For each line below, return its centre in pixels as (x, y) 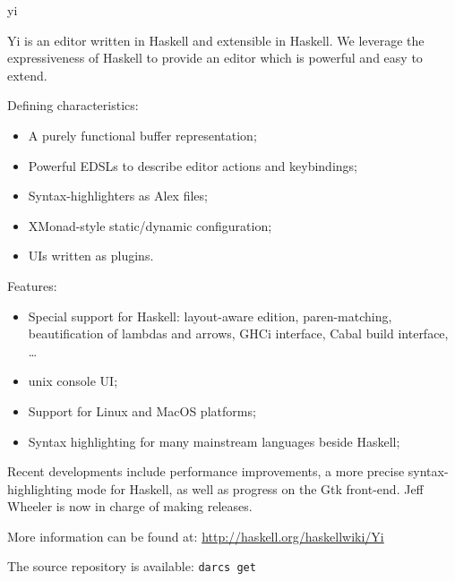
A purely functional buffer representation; (142, 135)
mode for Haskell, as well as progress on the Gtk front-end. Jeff (250, 488)
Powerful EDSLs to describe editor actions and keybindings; (193, 165)
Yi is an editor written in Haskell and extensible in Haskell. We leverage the (216, 40)
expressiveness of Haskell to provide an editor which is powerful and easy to (215, 58)
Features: (32, 285)
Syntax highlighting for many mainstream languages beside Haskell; (214, 441)
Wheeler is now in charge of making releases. (130, 506)
